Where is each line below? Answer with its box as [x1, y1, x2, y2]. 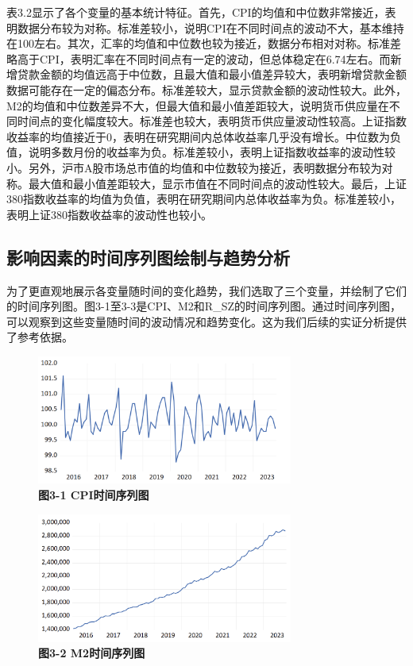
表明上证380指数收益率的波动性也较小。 [6, 206, 212, 222]
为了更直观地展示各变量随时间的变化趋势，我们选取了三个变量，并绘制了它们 [6, 282, 407, 298]
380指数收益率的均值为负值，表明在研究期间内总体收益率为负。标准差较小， [6, 191, 401, 207]
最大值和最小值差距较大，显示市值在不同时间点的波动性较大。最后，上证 [28, 175, 407, 191]
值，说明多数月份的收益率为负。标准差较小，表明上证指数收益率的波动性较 [6, 144, 396, 160]
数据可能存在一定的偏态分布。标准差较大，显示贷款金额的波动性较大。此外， [6, 81, 407, 98]
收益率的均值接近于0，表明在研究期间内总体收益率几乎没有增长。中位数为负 [6, 128, 401, 144]
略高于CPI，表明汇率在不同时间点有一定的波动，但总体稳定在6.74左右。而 [6, 50, 391, 67]
